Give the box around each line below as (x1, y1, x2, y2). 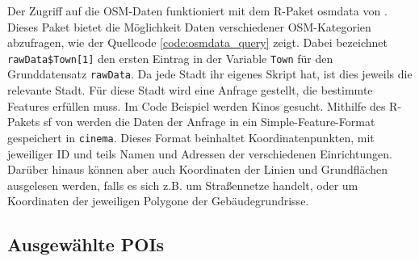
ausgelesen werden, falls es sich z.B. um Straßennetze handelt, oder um (7, 176, 358, 193)
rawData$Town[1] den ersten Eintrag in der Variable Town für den (7, 49, 333, 66)
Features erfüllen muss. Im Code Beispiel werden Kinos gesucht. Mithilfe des (7, 97, 386, 114)
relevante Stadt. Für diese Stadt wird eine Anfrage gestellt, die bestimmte (7, 82, 373, 99)
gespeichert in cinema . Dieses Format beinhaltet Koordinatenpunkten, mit (7, 128, 375, 145)
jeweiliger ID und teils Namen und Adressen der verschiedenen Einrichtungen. (7, 145, 392, 162)
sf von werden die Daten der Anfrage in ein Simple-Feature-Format (43, 113, 375, 130)
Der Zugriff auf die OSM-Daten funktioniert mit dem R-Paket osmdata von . (7, 2, 388, 19)
